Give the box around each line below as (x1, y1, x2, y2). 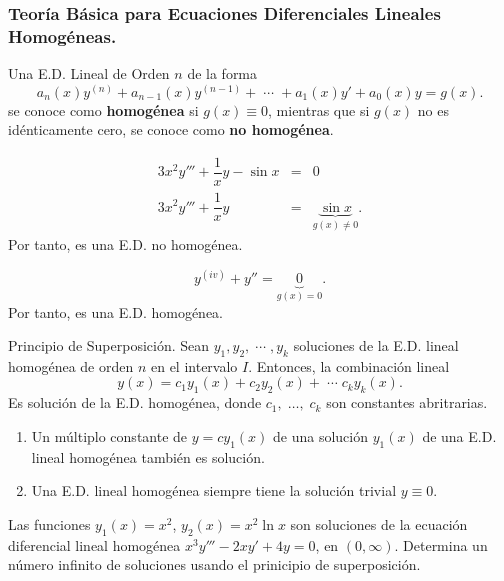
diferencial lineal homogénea (8, 534, 181, 555)
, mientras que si (268, 99, 370, 120)
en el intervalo (150, 355, 238, 376)
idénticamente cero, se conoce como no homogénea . (8, 119, 334, 140)
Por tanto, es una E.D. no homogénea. (8, 233, 243, 254)
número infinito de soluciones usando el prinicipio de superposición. (8, 554, 421, 575)
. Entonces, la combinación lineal (248, 355, 450, 376)
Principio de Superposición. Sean (8, 335, 210, 356)
